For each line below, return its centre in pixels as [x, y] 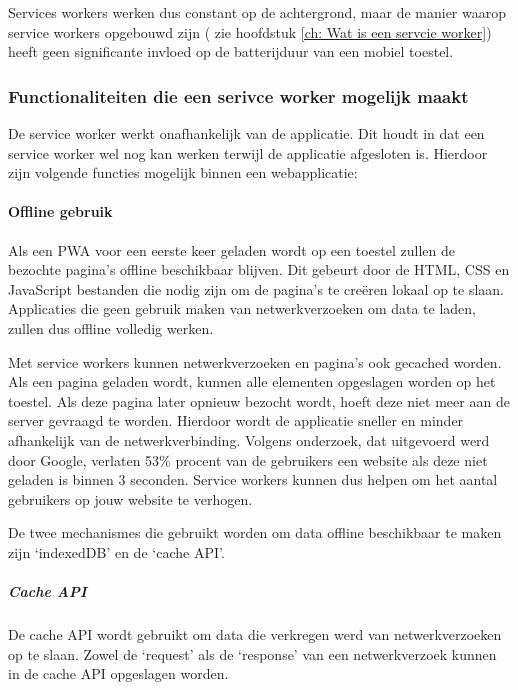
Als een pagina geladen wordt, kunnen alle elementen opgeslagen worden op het [252, 381]
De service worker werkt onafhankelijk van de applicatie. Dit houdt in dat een [246, 133]
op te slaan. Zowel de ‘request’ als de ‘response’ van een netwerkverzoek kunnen [252, 653]
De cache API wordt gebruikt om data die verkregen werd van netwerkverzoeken [255, 634]
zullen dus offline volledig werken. [111, 327]
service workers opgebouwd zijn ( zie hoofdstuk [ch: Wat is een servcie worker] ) [250, 31]
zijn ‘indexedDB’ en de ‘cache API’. [116, 551]
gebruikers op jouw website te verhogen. [130, 498]
